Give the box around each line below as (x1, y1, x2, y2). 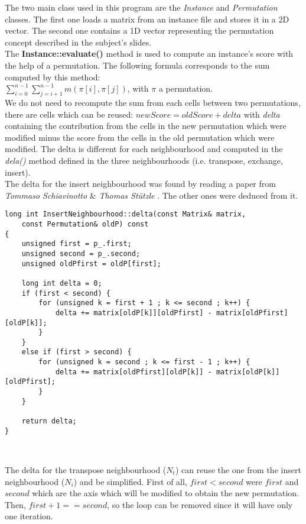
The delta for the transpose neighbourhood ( (5, 463, 167, 476)
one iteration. (5, 510, 53, 522)
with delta (243, 108, 280, 120)
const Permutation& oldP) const (21, 219, 149, 228)
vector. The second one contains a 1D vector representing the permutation (5, 24, 274, 37)
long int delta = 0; (21, 279, 102, 287)
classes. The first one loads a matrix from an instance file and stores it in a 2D (5, 12, 289, 25)
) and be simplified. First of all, (73, 475, 187, 487)
